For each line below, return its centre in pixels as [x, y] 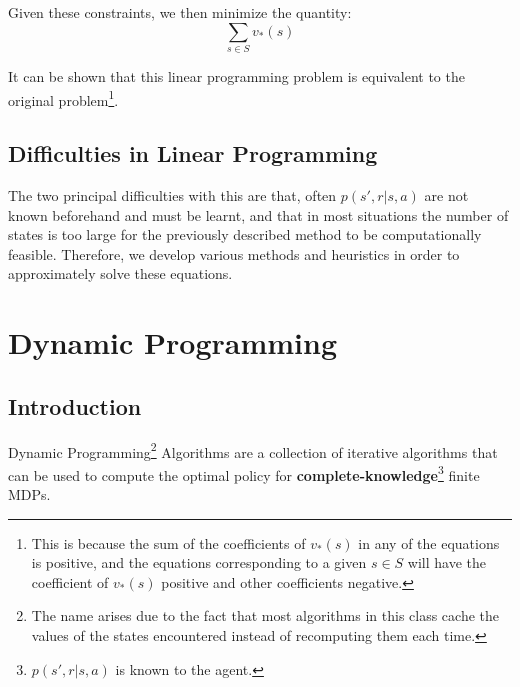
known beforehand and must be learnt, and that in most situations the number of [258, 214]
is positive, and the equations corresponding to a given [199, 562]
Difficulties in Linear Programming [193, 153]
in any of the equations [429, 542]
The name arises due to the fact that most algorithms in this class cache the [265, 615]
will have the [447, 562]
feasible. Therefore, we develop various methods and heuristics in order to [234, 253]
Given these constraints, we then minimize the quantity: [180, 12]
